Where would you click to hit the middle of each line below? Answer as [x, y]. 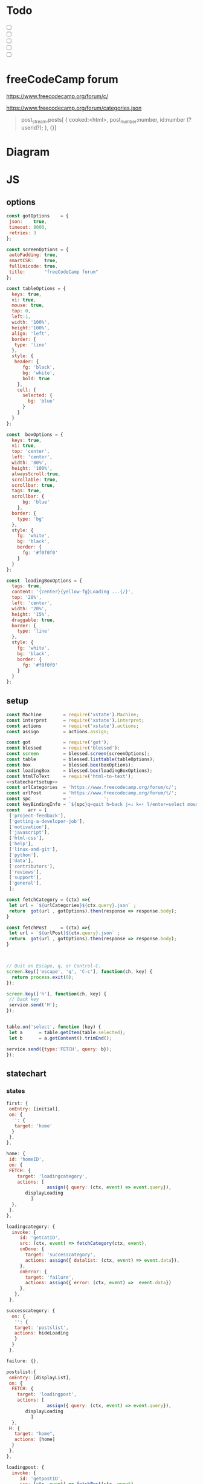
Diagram [28, 152]
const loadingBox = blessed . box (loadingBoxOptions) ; [79, 770]
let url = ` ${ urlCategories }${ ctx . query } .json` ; [72, 905]
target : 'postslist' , [41, 1327]
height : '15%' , [31, 614]
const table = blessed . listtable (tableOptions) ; [81, 760]
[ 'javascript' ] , [29, 833]
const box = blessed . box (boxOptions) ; [70, 765]
